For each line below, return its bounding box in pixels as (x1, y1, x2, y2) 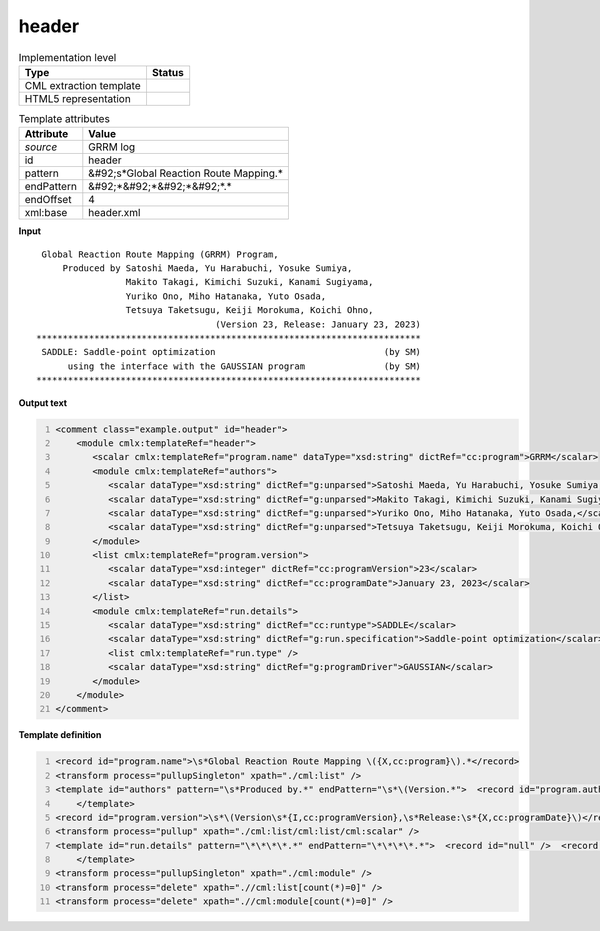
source (24, 140, 58, 154)
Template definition (18, 729, 102, 741)
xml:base (24, 206, 68, 220)
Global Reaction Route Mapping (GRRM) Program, (41, 248, 279, 260)
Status (151, 65, 184, 79)
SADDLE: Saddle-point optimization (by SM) (41, 346, 422, 358)
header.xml (88, 206, 141, 220)
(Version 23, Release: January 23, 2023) (215, 318, 422, 330)
